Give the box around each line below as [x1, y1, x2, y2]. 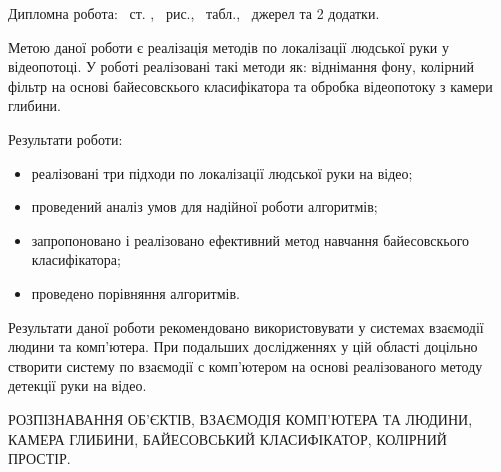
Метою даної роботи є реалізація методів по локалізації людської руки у [8, 36, 449, 57]
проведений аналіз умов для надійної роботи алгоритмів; [31, 196, 378, 217]
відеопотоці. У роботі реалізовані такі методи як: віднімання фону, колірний [8, 56, 474, 77]
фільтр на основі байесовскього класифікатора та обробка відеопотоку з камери [8, 75, 493, 96]
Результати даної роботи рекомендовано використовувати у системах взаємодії [8, 316, 484, 337]
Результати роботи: [8, 128, 123, 149]
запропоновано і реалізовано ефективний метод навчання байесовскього [31, 229, 470, 250]
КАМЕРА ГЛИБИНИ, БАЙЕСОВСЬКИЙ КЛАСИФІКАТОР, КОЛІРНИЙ [8, 428, 447, 449]
